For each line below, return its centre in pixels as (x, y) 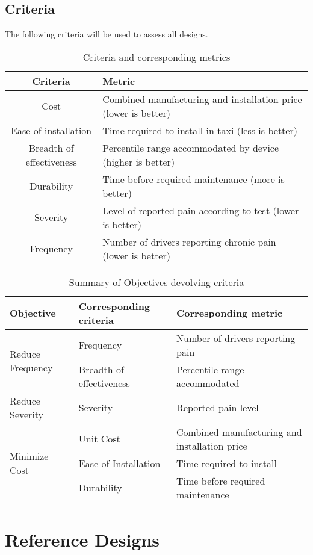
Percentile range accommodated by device (191, 147)
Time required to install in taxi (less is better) (200, 130)
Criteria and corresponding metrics (156, 57)
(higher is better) (139, 161)
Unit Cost (99, 439)
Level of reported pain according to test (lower (201, 210)
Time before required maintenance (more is (194, 179)
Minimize (29, 456)
